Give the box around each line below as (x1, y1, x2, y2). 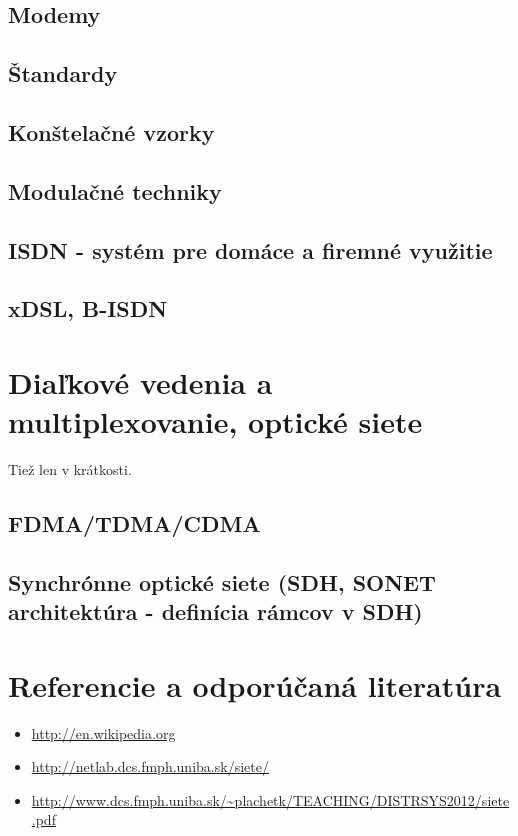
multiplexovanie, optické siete (8, 401, 423, 442)
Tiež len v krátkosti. (8, 459, 132, 479)
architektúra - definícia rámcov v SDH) (8, 596, 423, 627)
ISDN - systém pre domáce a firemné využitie (8, 234, 493, 265)
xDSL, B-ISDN (8, 293, 168, 324)
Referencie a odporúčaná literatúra (8, 664, 502, 705)
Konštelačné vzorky (8, 116, 215, 147)
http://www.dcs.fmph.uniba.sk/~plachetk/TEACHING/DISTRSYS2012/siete (31, 789, 510, 810)
